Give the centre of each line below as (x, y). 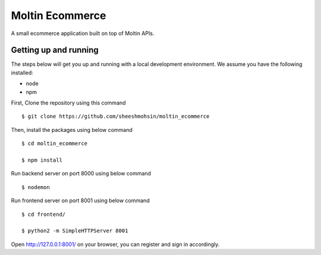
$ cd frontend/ (44, 214)
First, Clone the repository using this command (68, 103)
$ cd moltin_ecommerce (55, 144)
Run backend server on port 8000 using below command (81, 174)
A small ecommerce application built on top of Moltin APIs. (83, 33)
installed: (22, 73)
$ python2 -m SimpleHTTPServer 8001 (75, 231)
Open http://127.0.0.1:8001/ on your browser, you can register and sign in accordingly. (115, 244)
